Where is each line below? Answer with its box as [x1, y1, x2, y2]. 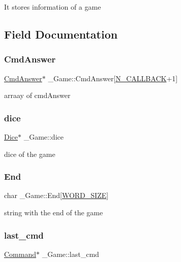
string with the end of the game [4, 207, 103, 217]
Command [4, 248, 36, 259]
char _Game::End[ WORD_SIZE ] [4, 190, 109, 201]
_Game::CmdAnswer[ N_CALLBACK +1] [48, 73, 178, 83]
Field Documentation [4, 26, 118, 42]
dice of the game [4, 148, 55, 159]
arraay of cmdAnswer [4, 90, 71, 101]
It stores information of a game [4, 2, 101, 12]
